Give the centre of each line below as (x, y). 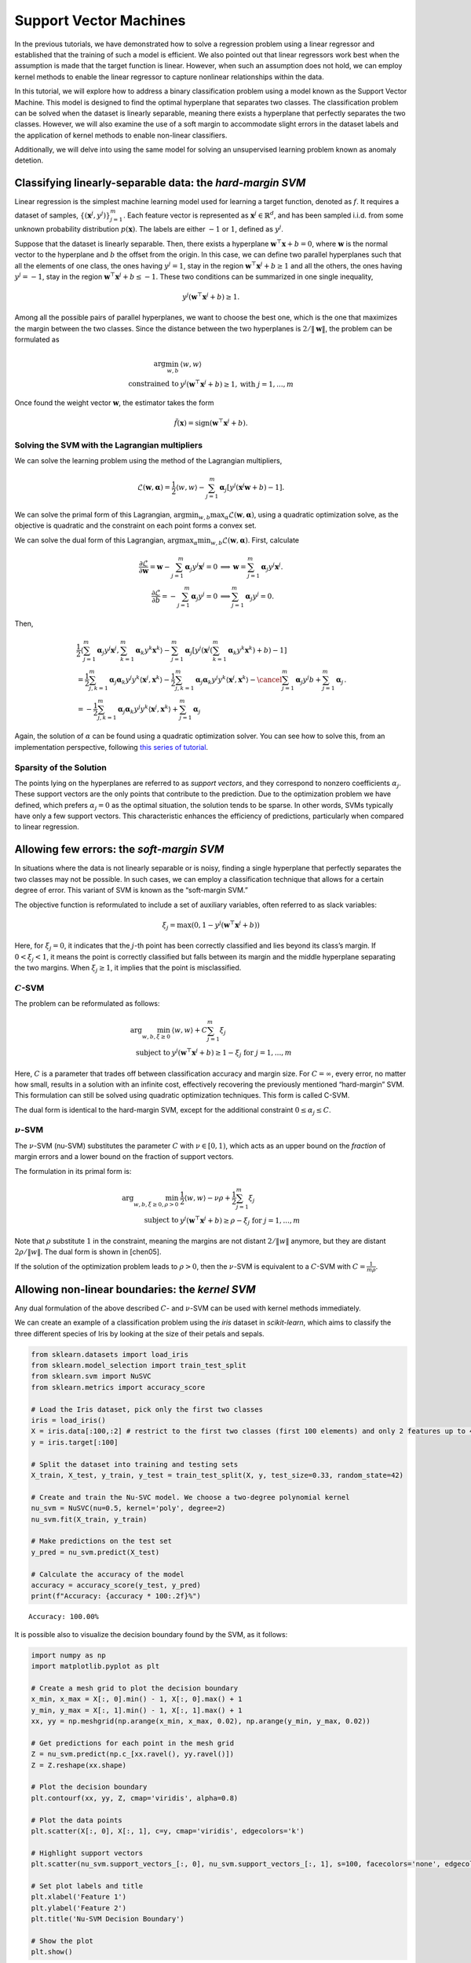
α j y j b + (309, 680)
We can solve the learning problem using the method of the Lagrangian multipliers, (148, 461)
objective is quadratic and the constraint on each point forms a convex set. (135, 525)
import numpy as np (68, 1655)
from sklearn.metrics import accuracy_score (118, 1387)
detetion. (29, 160)
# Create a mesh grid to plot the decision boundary (135, 1688)
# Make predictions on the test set (102, 1541)
